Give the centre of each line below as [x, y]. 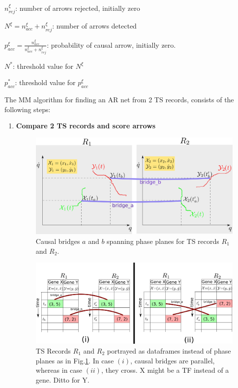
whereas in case [59, 370]
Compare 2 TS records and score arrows [86, 126]
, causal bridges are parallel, [173, 360]
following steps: [28, 109]
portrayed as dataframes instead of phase [169, 351]
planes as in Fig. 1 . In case [75, 360]
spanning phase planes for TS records [163, 241]
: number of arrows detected [94, 26]
